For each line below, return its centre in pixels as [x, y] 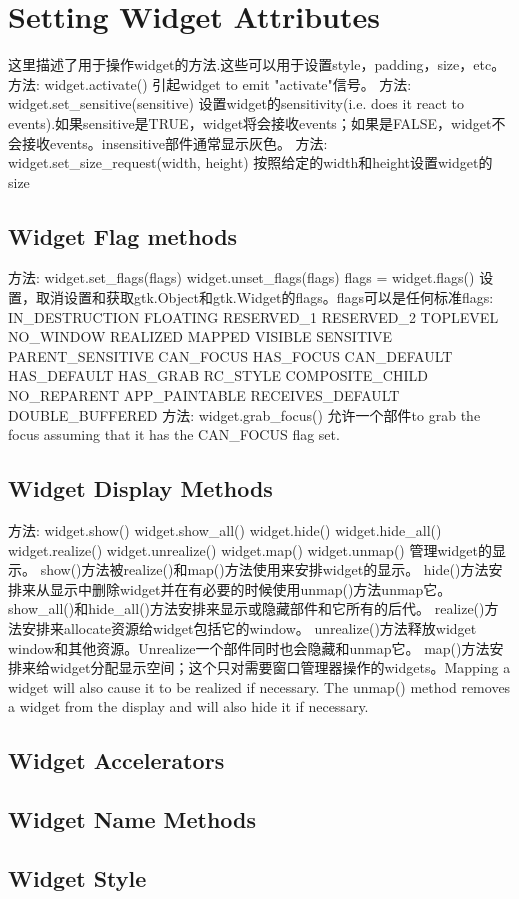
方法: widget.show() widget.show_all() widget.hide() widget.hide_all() [225, 530]
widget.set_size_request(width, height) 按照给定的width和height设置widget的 [250, 162]
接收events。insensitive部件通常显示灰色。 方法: [174, 142]
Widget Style [77, 877]
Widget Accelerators [116, 760]
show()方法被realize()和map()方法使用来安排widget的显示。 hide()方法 [264, 569]
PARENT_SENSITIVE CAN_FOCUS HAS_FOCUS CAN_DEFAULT [230, 355]
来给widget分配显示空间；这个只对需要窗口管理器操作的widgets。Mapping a [266, 667]
